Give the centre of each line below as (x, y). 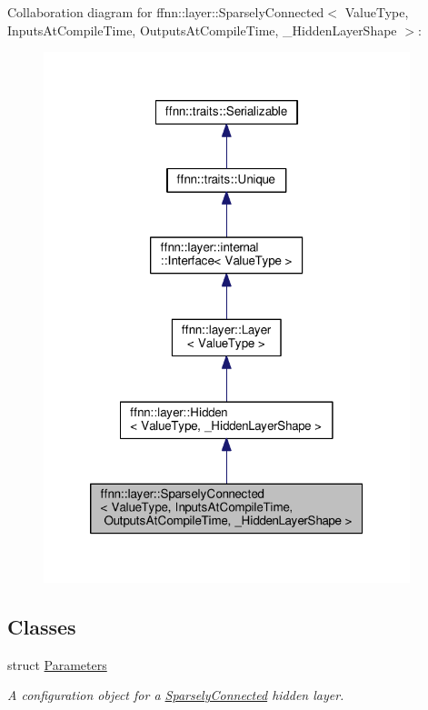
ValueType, (377, 12)
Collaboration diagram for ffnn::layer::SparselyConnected (166, 12)
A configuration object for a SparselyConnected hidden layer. (176, 695)
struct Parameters (57, 664)
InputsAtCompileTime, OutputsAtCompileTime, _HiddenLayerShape (202, 30)
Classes (42, 626)
